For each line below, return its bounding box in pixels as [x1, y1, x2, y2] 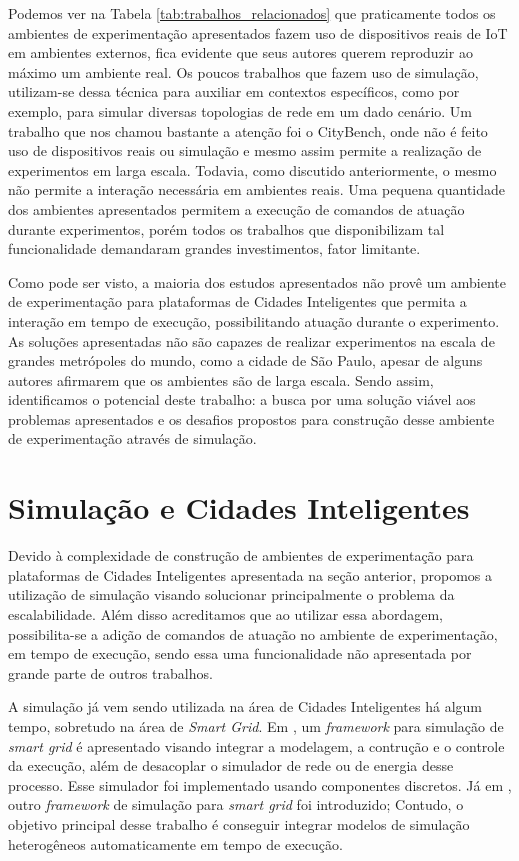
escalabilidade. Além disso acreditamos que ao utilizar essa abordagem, [8, 603, 443, 624]
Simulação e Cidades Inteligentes [8, 487, 470, 528]
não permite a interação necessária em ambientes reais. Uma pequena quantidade [8, 179, 506, 200]
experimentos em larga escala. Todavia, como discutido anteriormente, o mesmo [8, 159, 497, 180]
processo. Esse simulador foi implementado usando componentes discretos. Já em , [8, 774, 512, 795]
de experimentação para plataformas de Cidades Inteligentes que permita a [8, 291, 467, 312]
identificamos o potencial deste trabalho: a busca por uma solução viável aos [8, 389, 476, 410]
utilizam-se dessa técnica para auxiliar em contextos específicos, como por [8, 81, 460, 102]
